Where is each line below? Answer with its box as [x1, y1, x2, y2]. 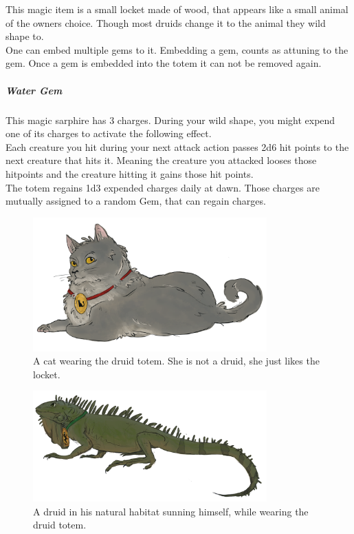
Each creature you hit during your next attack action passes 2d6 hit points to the [5, 139, 349, 154]
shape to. [5, 29, 44, 43]
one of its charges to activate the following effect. [5, 126, 212, 141]
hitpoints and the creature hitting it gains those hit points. [5, 166, 254, 181]
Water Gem [5, 83, 63, 97]
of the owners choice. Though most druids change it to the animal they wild [5, 15, 326, 30]
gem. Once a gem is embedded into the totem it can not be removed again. [5, 56, 322, 70]
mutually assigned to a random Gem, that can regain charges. [5, 194, 266, 208]
